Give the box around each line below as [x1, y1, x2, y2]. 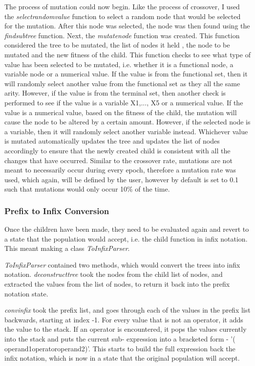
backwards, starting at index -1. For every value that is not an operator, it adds [4, 314, 243, 324]
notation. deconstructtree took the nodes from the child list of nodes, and [4, 269, 223, 279]
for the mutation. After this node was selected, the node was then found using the [4, 21, 250, 31]
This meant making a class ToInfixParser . [4, 243, 130, 253]
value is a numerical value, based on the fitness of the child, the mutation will [4, 107, 237, 117]
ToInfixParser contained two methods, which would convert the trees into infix [4, 259, 240, 269]
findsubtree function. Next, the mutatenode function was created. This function [4, 30, 240, 40]
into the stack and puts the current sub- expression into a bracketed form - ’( [4, 334, 235, 344]
